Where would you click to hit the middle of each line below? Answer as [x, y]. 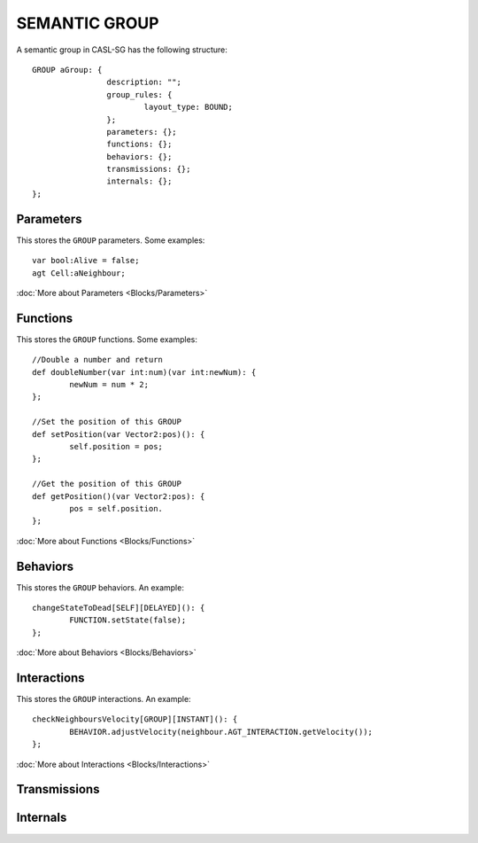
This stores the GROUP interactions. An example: [104, 699]
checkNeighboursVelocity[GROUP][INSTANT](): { [135, 719]
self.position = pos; [116, 446]
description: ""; [144, 82]
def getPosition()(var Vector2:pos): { [119, 496]
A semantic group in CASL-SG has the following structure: [122, 50]
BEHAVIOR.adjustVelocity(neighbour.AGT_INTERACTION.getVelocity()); [221, 732]
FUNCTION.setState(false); [128, 620]
